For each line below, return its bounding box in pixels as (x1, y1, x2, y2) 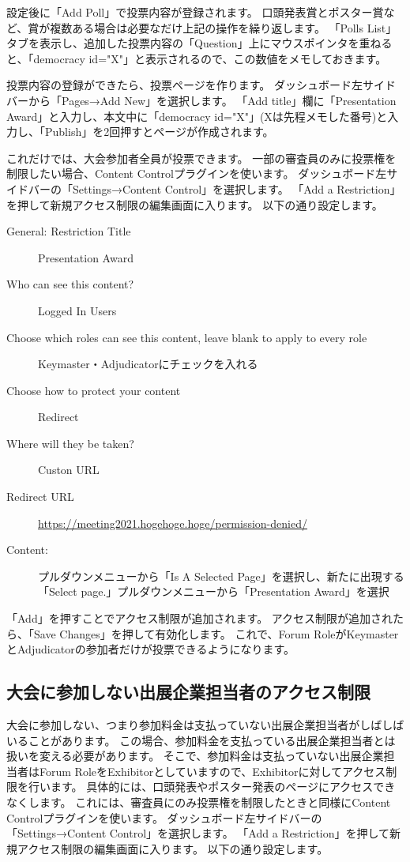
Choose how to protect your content (6, 382, 181, 398)
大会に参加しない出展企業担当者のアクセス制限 (6, 679, 371, 704)
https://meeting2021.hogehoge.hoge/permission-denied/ (38, 514, 307, 531)
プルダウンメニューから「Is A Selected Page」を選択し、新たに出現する (38, 567, 404, 584)
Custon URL (38, 461, 100, 478)
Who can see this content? (6, 276, 134, 292)
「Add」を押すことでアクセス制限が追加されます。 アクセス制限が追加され (6, 610, 393, 627)
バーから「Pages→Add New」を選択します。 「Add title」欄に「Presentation (6, 92, 397, 108)
